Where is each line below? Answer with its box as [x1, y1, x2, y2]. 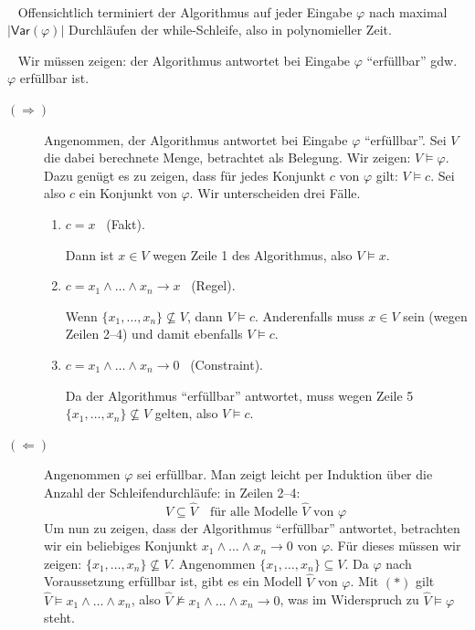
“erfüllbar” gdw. [366, 50, 458, 69]
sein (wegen [403, 306, 468, 325]
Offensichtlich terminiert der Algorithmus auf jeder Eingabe [17, 2, 353, 21]
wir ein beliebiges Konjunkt [44, 536, 198, 555]
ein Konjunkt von [79, 184, 177, 203]
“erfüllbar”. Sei [364, 130, 447, 149]
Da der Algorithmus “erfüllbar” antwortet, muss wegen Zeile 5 [65, 385, 414, 404]
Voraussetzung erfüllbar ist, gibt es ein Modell [44, 572, 302, 591]
